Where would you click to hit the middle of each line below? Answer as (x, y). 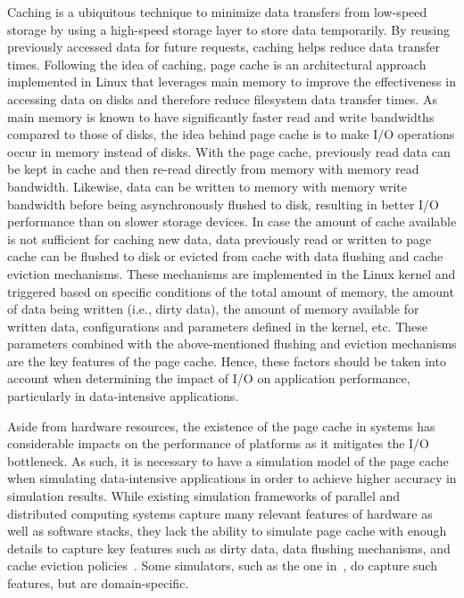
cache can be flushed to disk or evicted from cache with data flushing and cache (225, 256)
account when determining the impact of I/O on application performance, (209, 378)
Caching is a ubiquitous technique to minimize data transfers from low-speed (217, 12)
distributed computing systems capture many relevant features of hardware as (220, 513)
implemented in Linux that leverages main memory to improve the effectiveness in (232, 82)
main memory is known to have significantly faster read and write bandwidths (221, 116)
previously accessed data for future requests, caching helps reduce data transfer (224, 47)
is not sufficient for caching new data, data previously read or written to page (220, 238)
